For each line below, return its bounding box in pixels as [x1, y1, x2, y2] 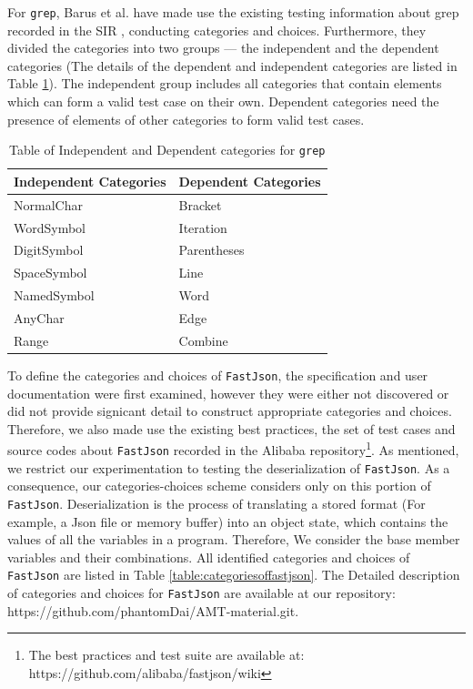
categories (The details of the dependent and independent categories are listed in [7, 56, 458, 75]
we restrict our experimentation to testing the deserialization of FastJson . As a [7, 458, 450, 477]
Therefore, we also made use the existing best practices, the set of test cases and [7, 419, 456, 438]
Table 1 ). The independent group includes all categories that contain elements [7, 74, 442, 93]
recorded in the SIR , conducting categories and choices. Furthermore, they [7, 20, 427, 39]
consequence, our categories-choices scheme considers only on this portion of [7, 476, 431, 495]
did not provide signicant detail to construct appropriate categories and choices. [7, 401, 452, 420]
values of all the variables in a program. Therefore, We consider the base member [7, 530, 460, 549]
